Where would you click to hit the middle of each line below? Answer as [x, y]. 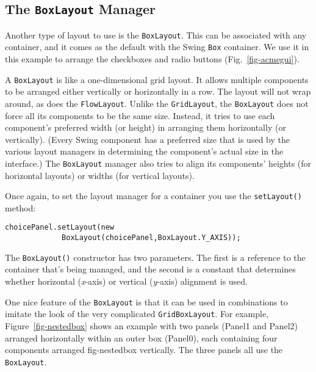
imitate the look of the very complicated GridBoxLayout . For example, [137, 314]
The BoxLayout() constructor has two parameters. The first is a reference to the [155, 257]
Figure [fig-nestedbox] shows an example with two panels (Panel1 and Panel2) [152, 325]
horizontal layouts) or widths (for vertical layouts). [100, 175]
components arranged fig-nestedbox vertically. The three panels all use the [144, 350]
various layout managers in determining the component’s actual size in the [144, 151]
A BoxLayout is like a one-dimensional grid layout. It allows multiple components [157, 79]
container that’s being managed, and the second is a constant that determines [150, 269]
